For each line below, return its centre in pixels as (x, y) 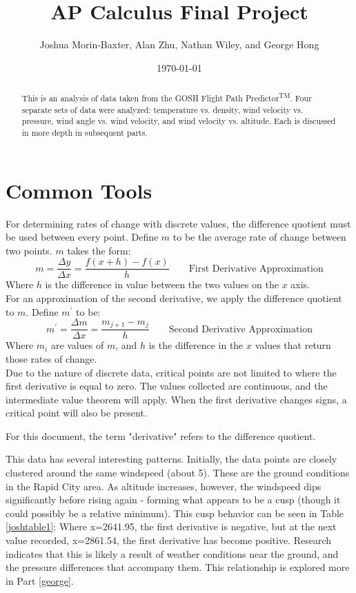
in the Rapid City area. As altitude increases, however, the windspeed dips (164, 486)
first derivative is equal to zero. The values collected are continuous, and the (167, 386)
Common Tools (79, 190)
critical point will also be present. (76, 413)
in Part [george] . (40, 580)
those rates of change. (51, 358)
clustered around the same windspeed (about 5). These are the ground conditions (178, 473)
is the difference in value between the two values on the (162, 284)
